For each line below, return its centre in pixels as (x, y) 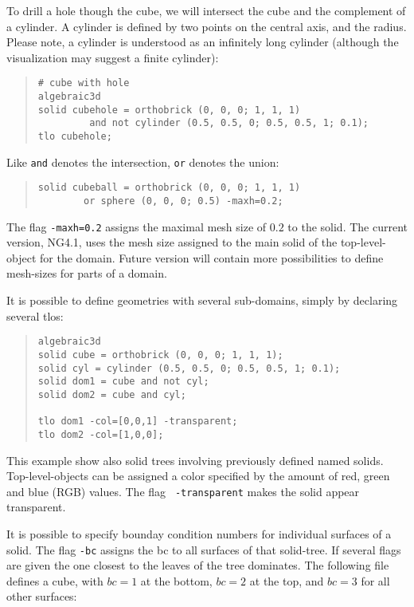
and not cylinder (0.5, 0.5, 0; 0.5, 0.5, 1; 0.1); (229, 123)
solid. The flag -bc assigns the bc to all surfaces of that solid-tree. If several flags (204, 549)
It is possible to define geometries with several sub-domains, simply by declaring (202, 300)
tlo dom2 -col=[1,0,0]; (101, 434)
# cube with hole (84, 83)
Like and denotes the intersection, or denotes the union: (143, 162)
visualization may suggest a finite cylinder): (113, 57)
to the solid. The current (348, 226)
